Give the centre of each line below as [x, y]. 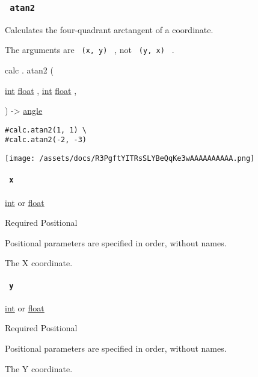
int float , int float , [41, 90]
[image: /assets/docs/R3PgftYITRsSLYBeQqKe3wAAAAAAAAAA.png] [130, 159]
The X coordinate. [39, 263]
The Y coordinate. [39, 368]
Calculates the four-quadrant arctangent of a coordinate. [109, 29]
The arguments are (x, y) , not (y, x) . [90, 50]
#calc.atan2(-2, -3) [46, 140]
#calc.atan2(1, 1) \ [46, 130]
